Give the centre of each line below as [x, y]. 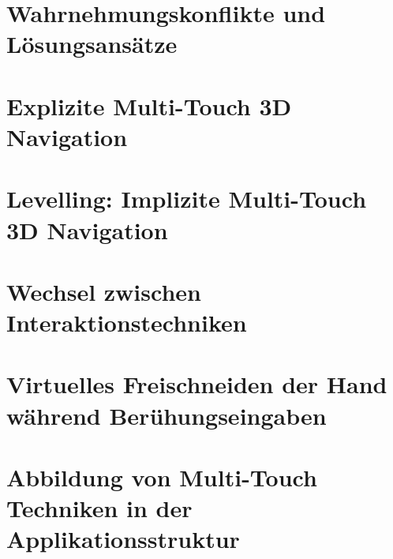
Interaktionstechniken [127, 323]
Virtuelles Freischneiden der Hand [197, 384]
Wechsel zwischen [104, 291]
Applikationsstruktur [123, 539]
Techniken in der [99, 508]
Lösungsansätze [92, 44]
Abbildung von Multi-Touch [162, 477]
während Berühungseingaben [167, 415]
